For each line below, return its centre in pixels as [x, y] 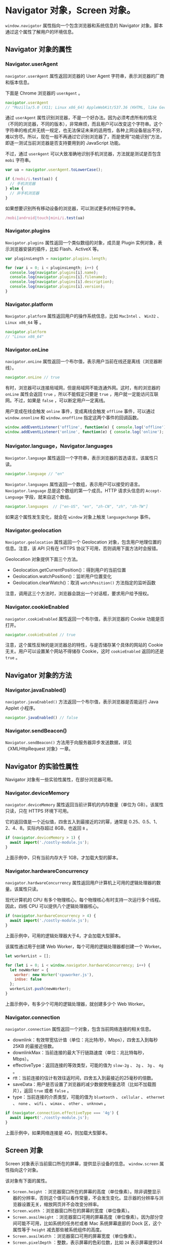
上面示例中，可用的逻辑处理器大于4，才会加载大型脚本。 [65, 936]
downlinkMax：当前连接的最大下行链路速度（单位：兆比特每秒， [80, 1052]
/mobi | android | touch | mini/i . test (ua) [45, 218]
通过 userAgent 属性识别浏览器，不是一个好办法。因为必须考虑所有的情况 [81, 118]
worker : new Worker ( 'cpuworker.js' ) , [54, 975]
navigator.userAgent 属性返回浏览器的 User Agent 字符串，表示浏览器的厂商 [85, 76]
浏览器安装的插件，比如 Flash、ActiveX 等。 [55, 249]
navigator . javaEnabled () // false [42, 718]
